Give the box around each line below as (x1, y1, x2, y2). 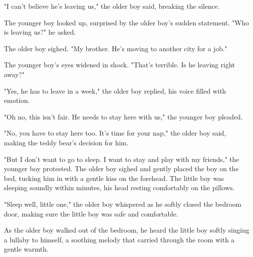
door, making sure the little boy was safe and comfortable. (4, 208, 178, 218)
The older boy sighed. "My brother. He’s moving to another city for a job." (4, 43, 228, 53)
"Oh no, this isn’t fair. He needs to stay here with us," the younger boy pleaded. (4, 111, 243, 121)
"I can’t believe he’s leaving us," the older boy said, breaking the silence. (4, 1, 220, 11)
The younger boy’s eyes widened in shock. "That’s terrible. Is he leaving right (4, 59, 235, 70)
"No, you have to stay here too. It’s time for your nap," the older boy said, (4, 128, 226, 138)
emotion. (4, 95, 30, 105)
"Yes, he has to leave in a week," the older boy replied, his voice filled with (4, 85, 226, 96)
